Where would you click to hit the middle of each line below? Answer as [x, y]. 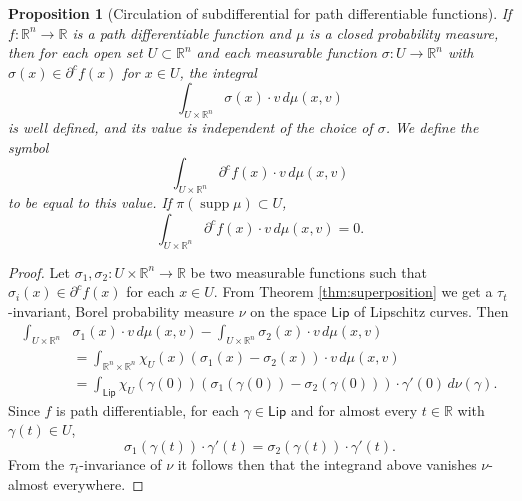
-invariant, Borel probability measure [121, 310]
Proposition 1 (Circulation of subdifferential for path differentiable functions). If [260, 13]
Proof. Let [39, 271]
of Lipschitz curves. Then [431, 310]
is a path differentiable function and [181, 32]
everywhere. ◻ [98, 483]
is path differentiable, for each [148, 409]
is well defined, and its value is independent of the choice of [190, 127]
